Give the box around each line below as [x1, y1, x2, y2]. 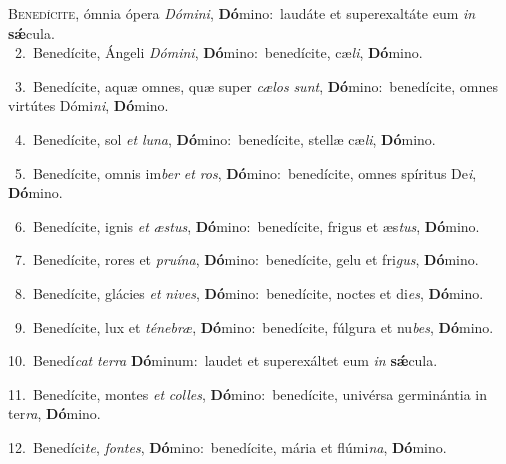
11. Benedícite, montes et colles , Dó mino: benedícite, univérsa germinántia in [8, 383, 488, 404]
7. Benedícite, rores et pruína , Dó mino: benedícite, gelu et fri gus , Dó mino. [14, 249, 479, 270]
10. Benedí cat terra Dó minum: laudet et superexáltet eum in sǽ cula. [8, 350, 438, 371]
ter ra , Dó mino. [8, 403, 101, 424]
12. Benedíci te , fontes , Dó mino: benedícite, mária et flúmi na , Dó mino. [8, 436, 447, 457]
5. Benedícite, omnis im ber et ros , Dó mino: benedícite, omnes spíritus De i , [14, 162, 477, 183]
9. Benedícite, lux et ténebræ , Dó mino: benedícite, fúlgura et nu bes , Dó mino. [14, 316, 494, 337]
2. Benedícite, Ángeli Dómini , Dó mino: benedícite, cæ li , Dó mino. [14, 42, 423, 63]
